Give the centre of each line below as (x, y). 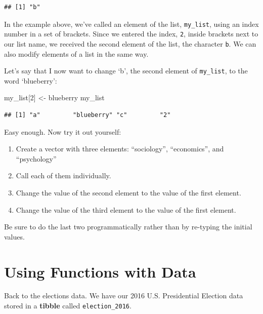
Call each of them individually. (63, 175)
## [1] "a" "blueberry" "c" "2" (87, 115)
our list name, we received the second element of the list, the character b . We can (130, 43)
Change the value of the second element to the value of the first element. (128, 192)
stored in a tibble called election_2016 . (68, 306)
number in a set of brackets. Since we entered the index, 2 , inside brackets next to (131, 34)
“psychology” (36, 158)
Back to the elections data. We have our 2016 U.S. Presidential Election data (124, 296)
